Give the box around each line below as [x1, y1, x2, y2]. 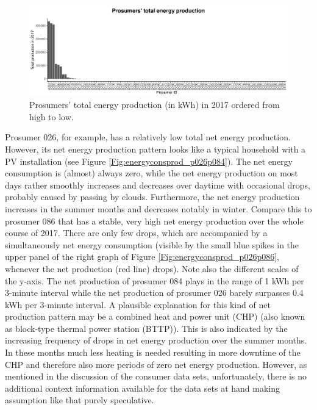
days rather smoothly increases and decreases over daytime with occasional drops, [5, 178, 310, 191]
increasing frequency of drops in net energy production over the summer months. [5, 334, 307, 347]
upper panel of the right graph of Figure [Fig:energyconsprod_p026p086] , [5, 250, 279, 263]
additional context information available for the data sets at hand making [5, 381, 280, 394]
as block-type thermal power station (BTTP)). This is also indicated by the [5, 322, 288, 334]
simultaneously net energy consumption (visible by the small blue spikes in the [5, 238, 299, 251]
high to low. [29, 110, 74, 123]
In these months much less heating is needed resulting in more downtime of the [5, 346, 301, 359]
